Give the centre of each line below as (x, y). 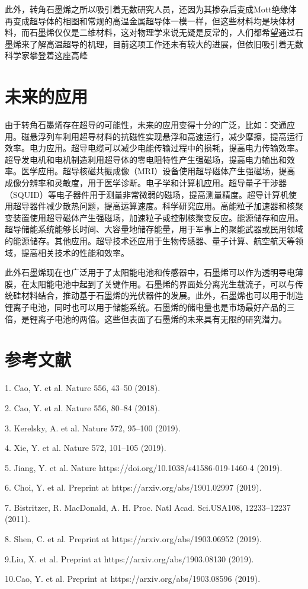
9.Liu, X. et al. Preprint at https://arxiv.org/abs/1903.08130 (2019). (129, 558)
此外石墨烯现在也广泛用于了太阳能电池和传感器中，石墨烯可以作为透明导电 (150, 272)
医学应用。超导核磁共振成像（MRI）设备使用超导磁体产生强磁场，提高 (158, 171)
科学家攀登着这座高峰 (46, 55)
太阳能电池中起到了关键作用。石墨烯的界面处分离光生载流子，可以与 (162, 284)
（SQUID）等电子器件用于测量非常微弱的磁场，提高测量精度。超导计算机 (147, 194)
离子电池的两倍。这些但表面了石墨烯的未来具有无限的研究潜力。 (162, 318)
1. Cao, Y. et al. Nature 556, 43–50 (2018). (83, 388)
